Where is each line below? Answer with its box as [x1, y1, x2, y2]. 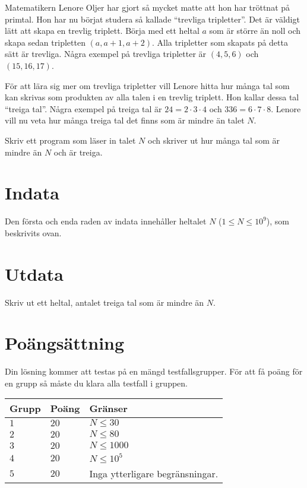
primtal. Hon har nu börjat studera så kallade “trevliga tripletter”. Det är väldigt [5, 12, 300, 25]
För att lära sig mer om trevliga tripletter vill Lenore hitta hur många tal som [5, 79, 290, 91]
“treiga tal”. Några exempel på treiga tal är [5, 102, 162, 115]
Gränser [89, 401, 128, 416]
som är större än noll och [209, 24, 301, 37]
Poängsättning [5, 331, 125, 355]
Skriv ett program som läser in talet [5, 134, 136, 146]
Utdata [5, 261, 64, 286]
